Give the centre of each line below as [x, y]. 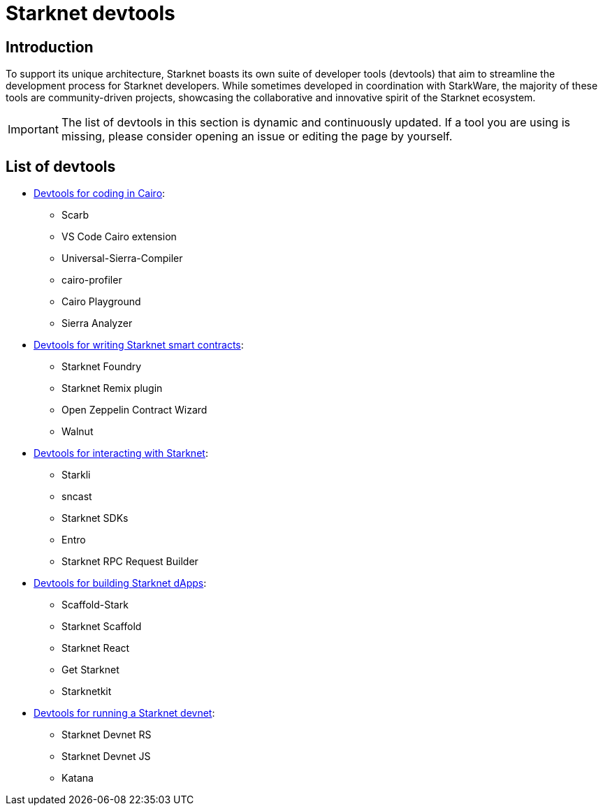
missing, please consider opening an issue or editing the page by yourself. [257, 137]
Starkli [76, 475]
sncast [77, 497]
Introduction [50, 47]
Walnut [78, 432]
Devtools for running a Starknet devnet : [124, 713]
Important [33, 130]
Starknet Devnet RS [107, 735]
